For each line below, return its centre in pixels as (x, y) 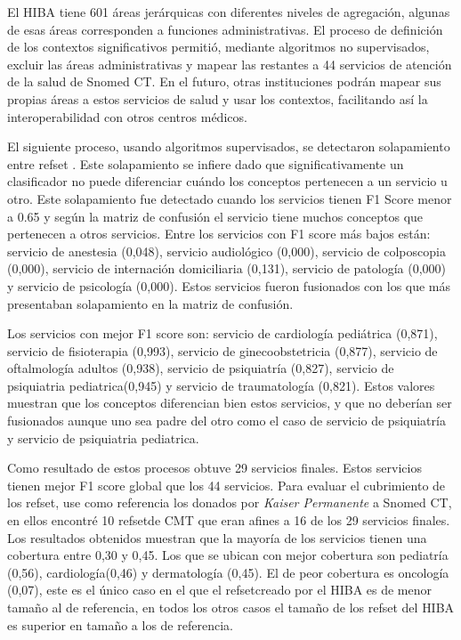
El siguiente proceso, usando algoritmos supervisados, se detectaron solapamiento (229, 146)
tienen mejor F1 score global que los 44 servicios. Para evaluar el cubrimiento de (226, 485)
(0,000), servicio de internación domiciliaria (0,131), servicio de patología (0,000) (227, 268)
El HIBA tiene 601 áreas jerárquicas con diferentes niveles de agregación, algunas (229, 12)
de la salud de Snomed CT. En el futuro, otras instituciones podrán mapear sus (224, 81)
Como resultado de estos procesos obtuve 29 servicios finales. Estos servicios (214, 468)
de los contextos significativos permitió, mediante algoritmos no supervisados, (218, 47)
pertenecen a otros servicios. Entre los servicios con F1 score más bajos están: (219, 234)
